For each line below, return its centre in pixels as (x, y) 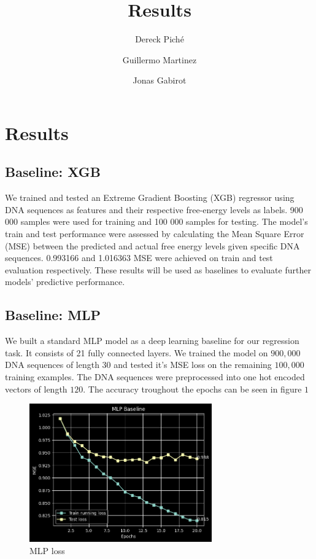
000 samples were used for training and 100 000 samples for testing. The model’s (156, 221)
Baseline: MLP (53, 315)
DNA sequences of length (52, 365)
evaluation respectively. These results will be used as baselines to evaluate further (158, 269)
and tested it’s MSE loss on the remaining (193, 365)
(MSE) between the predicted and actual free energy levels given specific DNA (152, 245)
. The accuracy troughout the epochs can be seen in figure (192, 389)
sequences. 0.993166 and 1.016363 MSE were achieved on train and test (139, 258)
